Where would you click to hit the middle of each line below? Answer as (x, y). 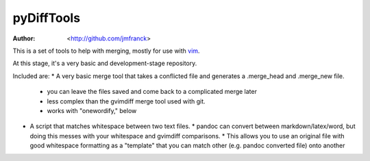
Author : (24, 38)
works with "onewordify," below (92, 110)
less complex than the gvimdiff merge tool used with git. (126, 101)
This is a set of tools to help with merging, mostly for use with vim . (106, 51)
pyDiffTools (47, 18)
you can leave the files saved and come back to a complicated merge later (152, 92)
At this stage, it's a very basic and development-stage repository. (105, 63)
